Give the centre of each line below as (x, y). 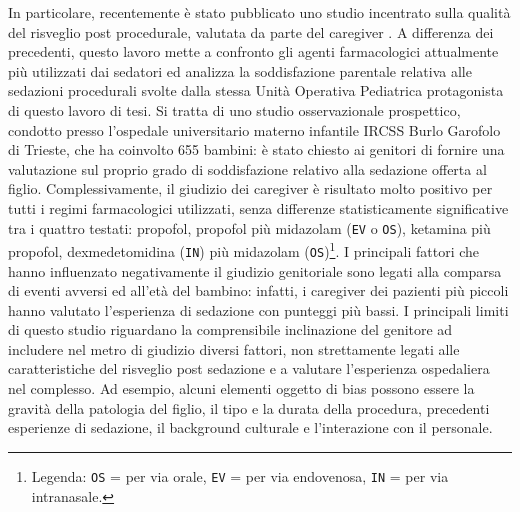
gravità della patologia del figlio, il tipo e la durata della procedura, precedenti (249, 407)
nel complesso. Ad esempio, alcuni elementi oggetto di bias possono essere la (241, 388)
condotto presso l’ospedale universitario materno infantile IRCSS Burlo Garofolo (254, 129)
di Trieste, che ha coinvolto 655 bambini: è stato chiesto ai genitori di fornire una (256, 149)
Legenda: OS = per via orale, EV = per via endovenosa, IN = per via (240, 475)
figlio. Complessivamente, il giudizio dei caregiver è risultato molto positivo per (250, 188)
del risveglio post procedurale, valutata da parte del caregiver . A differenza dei (251, 31)
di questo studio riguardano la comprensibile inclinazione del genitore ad (230, 329)
